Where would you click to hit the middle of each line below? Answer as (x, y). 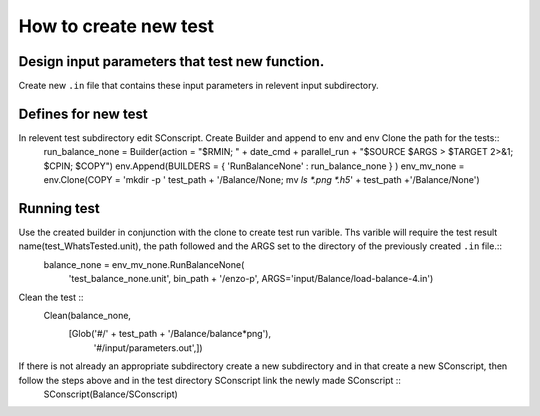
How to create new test (116, 26)
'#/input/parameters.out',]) (148, 347)
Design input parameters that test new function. (171, 61)
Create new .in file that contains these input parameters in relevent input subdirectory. (198, 86)
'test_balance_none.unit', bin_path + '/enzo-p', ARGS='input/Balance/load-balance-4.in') (251, 279)
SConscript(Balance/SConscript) (111, 394)
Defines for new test (83, 113)
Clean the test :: (51, 297)
